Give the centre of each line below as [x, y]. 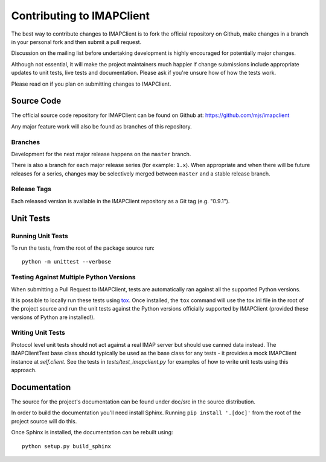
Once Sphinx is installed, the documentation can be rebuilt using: [92, 432]
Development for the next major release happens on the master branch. [101, 154]
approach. [24, 370]
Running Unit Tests [40, 236]
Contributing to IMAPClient [81, 16]
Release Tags [31, 189]
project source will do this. [44, 421]
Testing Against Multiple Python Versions [73, 277]
